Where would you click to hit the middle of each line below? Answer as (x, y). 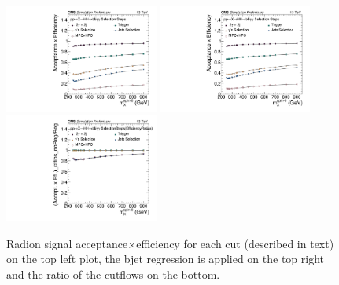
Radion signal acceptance (67, 243)
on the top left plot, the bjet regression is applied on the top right (166, 259)
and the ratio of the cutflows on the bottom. (113, 274)
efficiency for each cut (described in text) (235, 243)
